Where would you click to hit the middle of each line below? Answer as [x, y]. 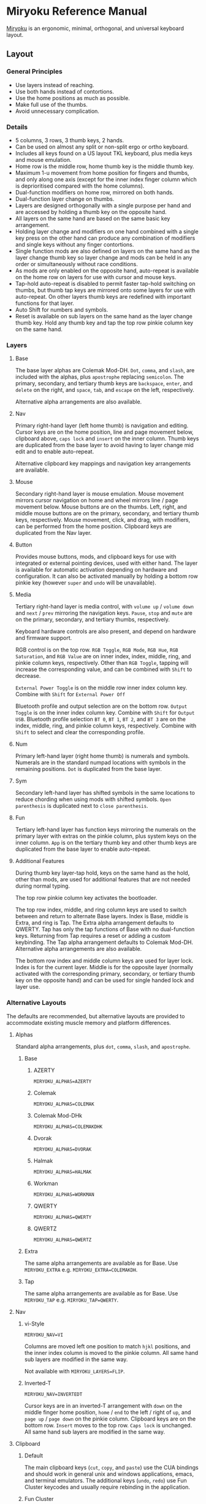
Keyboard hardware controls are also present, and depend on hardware [105, 631]
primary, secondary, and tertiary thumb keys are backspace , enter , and [104, 383]
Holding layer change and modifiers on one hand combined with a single [107, 231]
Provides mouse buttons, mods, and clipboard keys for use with [96, 557]
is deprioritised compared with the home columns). [80, 186]
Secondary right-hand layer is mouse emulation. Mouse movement [99, 494]
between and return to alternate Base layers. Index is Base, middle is [102, 916]
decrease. [28, 676]
